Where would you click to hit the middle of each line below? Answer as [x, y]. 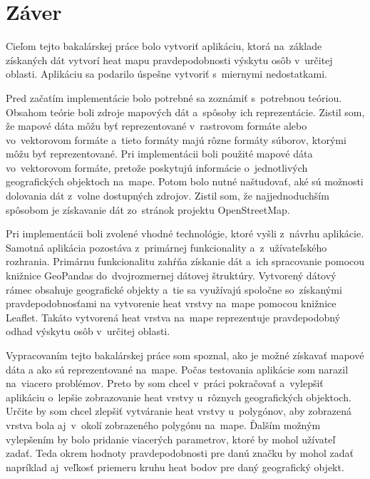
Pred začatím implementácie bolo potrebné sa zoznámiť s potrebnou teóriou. [174, 97]
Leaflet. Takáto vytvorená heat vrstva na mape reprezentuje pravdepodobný [173, 317]
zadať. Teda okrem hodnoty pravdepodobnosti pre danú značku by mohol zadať [180, 453]
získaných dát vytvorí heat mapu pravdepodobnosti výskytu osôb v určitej [169, 60]
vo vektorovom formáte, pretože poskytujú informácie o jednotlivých [157, 167]
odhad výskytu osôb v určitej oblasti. [88, 331]
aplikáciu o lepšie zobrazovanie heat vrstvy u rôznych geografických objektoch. [179, 397]
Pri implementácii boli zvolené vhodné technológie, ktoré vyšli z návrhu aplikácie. [185, 233]
